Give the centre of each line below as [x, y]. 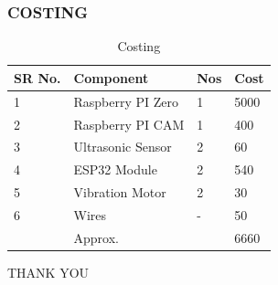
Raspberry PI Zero [126, 101]
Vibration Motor [120, 192]
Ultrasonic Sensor [123, 147]
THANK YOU [48, 272]
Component [111, 77]
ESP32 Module [115, 169]
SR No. [37, 77]
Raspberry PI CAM [129, 124]
